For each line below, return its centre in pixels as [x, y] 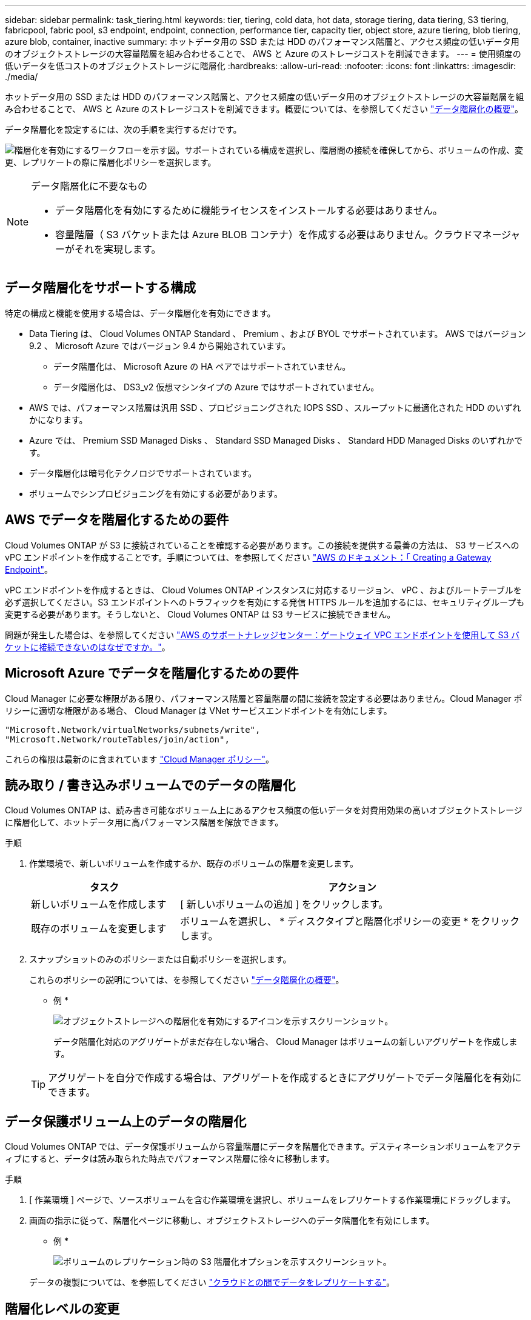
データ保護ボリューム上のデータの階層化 [126, 1121]
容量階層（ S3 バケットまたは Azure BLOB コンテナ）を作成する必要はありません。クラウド [264, 235]
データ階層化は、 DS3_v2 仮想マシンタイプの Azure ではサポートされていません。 [216, 387]
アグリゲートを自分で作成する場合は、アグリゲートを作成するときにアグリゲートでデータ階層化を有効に [285, 1078]
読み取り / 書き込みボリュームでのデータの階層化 [150, 785]
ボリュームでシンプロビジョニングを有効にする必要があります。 [156, 493]
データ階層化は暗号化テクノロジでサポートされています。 [143, 473]
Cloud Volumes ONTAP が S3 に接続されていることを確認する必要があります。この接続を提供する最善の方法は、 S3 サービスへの [262, 545]
